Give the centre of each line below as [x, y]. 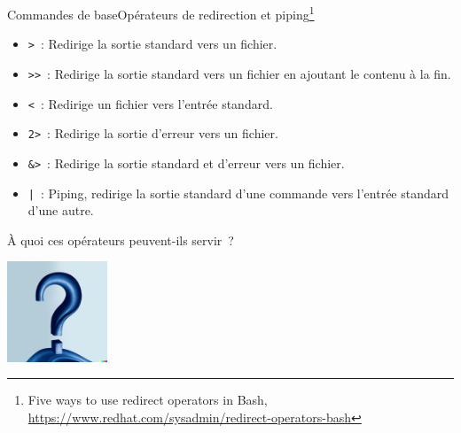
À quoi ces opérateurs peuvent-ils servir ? [121, 240]
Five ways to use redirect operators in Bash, [148, 400]
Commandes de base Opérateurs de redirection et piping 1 [161, 13]
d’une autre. [61, 210]
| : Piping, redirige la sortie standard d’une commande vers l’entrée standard [238, 193]
